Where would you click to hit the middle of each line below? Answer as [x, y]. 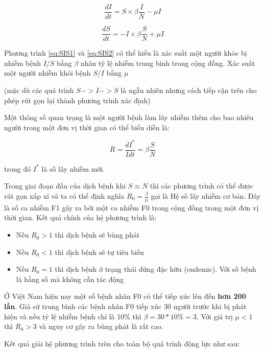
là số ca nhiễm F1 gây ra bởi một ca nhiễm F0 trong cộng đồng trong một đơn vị [131, 207]
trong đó [18, 168]
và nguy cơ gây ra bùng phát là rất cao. [101, 326]
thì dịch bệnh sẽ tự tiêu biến [99, 252]
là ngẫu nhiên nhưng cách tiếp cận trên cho [189, 90]
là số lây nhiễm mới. [73, 168]
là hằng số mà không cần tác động [70, 279]
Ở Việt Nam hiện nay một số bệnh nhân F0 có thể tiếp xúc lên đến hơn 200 [125, 296]
